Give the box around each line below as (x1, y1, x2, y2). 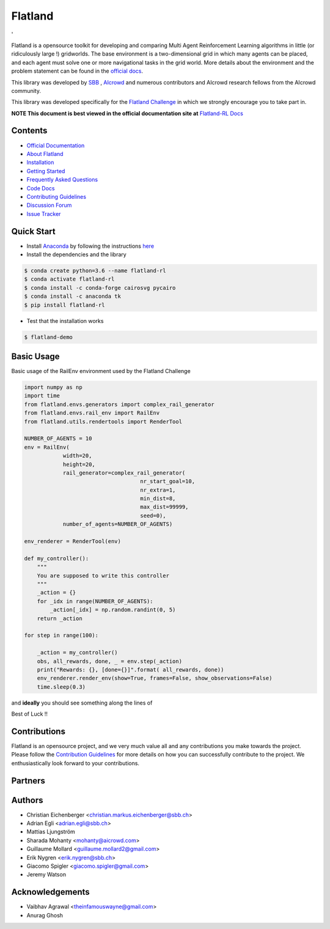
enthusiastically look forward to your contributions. (11, 759, 140, 767)
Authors (11, 795, 43, 805)
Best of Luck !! (11, 710, 48, 718)
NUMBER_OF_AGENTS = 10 (24, 435, 92, 442)
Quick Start (11, 226, 56, 237)
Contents (11, 125, 48, 136)
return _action (37, 615, 82, 622)
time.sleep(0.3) (37, 683, 86, 690)
